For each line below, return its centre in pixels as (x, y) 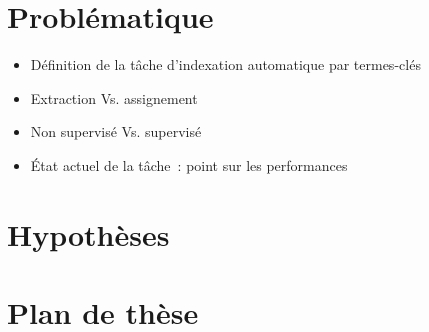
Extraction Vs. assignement (114, 97)
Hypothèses (88, 233)
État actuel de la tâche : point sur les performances (189, 164)
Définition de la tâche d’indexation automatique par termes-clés (225, 64)
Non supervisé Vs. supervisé (116, 131)
